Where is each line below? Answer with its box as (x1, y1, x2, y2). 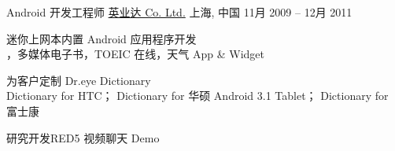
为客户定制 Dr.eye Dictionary (6, 72, 151, 88)
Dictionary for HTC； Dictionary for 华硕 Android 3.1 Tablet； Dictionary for (6, 87, 389, 104)
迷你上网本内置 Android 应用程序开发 (6, 30, 197, 46)
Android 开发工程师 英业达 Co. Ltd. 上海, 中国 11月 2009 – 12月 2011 (6, 4, 353, 20)
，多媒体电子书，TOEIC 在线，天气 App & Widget (6, 46, 265, 62)
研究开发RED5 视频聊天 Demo (6, 129, 160, 145)
